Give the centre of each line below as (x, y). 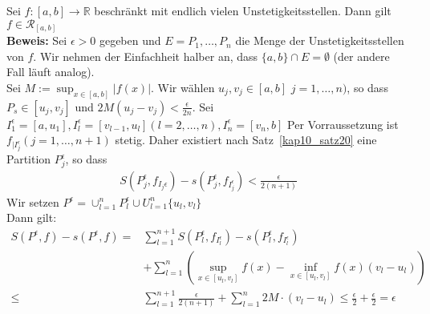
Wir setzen (33, 201)
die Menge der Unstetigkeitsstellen (320, 40)
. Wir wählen (183, 87)
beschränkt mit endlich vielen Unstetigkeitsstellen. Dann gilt (243, 10)
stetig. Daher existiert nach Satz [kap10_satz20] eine (246, 140)
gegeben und (130, 40)
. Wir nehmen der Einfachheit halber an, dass (146, 56)
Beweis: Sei (37, 40)
